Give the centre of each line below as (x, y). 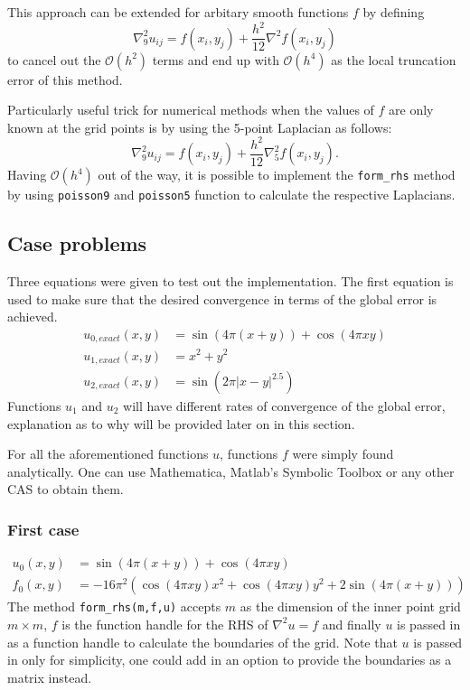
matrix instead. (50, 677)
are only (411, 110)
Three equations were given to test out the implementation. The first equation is (230, 281)
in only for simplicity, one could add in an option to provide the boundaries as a (230, 660)
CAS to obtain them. (66, 489)
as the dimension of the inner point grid (350, 606)
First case (43, 529)
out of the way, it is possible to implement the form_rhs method (277, 175)
